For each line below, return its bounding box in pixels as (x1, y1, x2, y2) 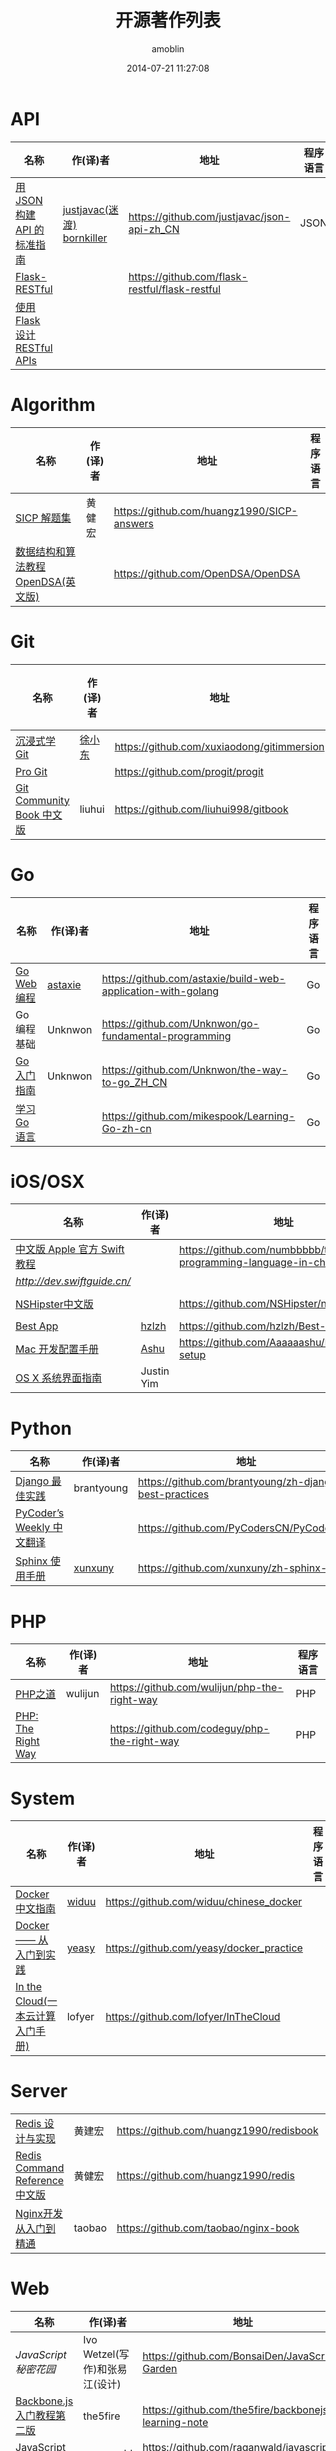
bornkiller (62, 231, 108, 245)
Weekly (15, 1521, 51, 1535)
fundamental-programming (101, 1029, 232, 1043)
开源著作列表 (114, 9, 221, 32)
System (10, 1787, 76, 1810)
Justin (140, 1364, 170, 1378)
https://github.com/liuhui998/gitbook (114, 802, 289, 816)
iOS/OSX (10, 1170, 85, 1193)
